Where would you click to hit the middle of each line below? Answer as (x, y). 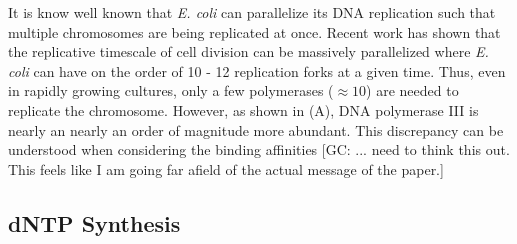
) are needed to (412, 90)
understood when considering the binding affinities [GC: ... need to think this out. (259, 149)
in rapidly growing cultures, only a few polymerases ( (171, 90)
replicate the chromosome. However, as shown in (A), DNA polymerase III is (243, 109)
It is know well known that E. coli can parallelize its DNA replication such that (252, 12)
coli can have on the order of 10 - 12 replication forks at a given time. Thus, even (257, 70)
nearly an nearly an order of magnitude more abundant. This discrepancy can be (256, 129)
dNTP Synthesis (94, 222)
